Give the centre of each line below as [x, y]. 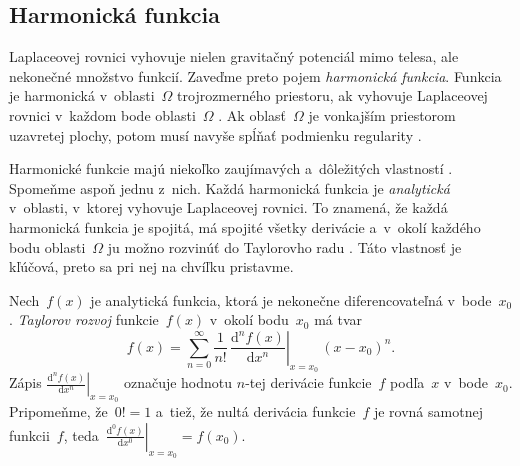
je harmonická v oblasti [82, 95]
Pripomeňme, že [58, 411]
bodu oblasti [47, 246]
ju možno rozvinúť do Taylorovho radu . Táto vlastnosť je [284, 246]
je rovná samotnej [428, 411]
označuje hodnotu [178, 382]
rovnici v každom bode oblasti [102, 114]
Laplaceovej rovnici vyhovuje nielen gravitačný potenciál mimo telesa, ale [234, 56]
